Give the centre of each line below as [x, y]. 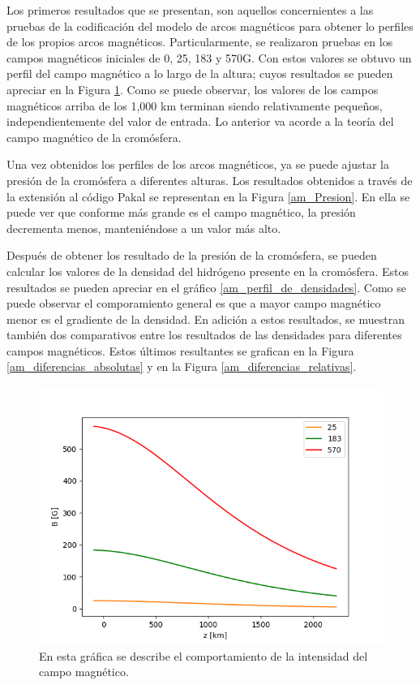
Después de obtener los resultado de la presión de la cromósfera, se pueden [192, 255]
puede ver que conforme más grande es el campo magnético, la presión [181, 212]
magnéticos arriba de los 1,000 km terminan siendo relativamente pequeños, [195, 105]
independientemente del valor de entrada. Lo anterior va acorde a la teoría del [200, 121]
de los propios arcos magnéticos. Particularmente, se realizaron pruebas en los [200, 42]
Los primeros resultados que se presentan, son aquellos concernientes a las [190, 10]
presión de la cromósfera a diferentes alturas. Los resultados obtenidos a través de [210, 180]
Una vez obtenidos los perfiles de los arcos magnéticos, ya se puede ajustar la [198, 164]
